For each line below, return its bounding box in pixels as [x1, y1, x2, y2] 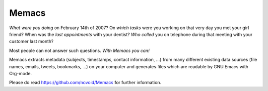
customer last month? [9, 39, 54, 45]
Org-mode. [9, 70, 32, 76]
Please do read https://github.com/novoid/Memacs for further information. [9, 80, 161, 86]
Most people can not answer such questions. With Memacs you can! [9, 47, 150, 53]
